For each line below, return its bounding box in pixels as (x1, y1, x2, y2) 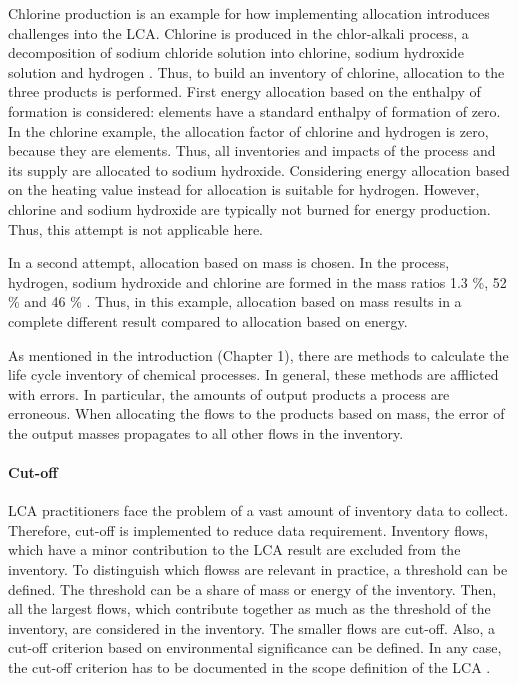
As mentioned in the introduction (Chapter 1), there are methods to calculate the (8, 344, 509, 365)
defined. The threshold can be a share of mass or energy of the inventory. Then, (8, 578, 497, 599)
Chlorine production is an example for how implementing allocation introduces (8, 3, 490, 23)
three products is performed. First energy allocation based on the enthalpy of (8, 81, 481, 102)
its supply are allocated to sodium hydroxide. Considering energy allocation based (8, 159, 510, 180)
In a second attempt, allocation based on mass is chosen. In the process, (8, 252, 450, 273)
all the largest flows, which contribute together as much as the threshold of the (8, 598, 491, 619)
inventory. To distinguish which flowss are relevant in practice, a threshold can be (8, 559, 508, 580)
